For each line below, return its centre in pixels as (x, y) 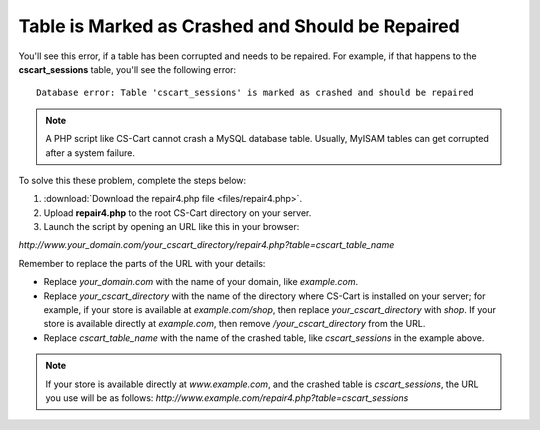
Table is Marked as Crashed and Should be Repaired (239, 26)
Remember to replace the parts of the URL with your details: (142, 263)
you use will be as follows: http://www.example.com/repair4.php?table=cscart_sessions (227, 397)
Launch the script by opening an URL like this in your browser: (171, 227)
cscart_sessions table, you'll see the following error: (127, 69)
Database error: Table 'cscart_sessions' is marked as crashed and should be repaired (255, 93)
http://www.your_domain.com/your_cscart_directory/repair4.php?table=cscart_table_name (206, 245)
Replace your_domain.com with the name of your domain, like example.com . (201, 282)
